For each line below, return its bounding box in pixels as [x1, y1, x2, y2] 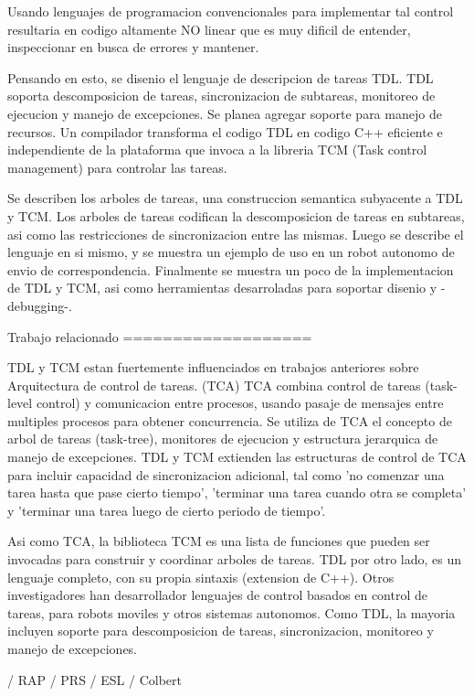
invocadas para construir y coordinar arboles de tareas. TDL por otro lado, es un [7, 550, 461, 569]
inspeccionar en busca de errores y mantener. [7, 37, 259, 57]
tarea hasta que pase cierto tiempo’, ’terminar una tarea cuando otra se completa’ [7, 483, 467, 502]
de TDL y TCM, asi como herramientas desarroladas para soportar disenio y [7, 278, 437, 297]
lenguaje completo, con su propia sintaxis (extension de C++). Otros [7, 567, 395, 586]
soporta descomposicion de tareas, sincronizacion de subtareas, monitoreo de [7, 86, 436, 105]
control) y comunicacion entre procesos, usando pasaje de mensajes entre [36, 393, 444, 412]
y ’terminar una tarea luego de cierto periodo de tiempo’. [7, 500, 326, 519]
